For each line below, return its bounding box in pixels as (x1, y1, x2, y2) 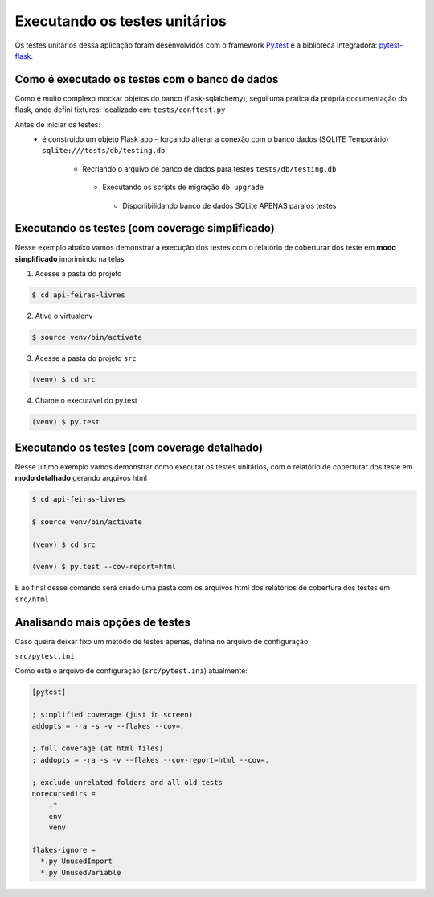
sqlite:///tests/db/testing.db (42, 146, 166, 155)
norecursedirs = (31, 789, 96, 798)
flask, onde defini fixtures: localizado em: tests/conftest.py (14, 105, 226, 114)
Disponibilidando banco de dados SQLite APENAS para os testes (122, 200, 337, 210)
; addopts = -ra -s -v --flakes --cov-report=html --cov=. (31, 755, 269, 764)
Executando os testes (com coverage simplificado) (14, 221, 275, 235)
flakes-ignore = (31, 845, 96, 854)
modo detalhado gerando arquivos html (14, 473, 148, 483)
